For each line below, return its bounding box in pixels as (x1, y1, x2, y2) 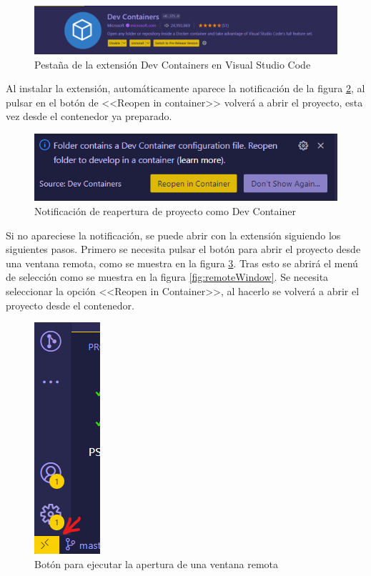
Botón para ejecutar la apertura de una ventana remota (34, 556, 279, 571)
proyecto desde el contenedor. (6, 297, 134, 312)
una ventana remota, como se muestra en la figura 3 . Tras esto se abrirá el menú (6, 255, 358, 270)
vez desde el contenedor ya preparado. (6, 109, 172, 124)
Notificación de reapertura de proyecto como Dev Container (34, 203, 296, 218)
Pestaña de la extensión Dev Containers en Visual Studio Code (34, 56, 311, 71)
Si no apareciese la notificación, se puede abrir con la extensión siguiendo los (6, 227, 341, 242)
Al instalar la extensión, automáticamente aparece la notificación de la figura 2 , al (6, 81, 365, 96)
